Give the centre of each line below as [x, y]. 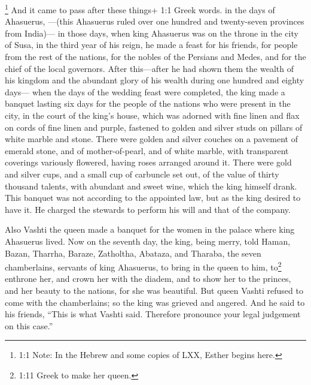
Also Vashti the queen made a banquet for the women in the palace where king [150, 229]
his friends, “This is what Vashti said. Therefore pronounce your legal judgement [153, 314]
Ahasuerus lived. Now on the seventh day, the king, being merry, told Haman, [148, 241]
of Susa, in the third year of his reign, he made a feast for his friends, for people [151, 45]
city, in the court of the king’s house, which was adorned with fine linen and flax [152, 115]
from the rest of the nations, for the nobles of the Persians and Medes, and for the [155, 57]
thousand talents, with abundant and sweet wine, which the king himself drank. [151, 186]
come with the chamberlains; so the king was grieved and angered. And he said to [155, 302]
